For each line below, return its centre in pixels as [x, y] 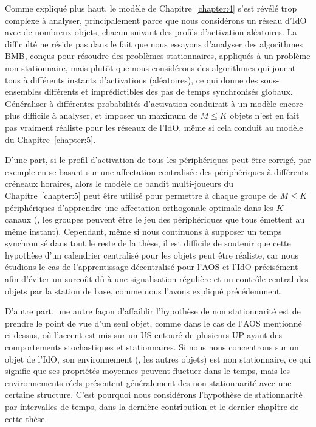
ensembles [23, 92]
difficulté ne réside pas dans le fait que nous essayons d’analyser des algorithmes [154, 43]
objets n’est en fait [265, 115]
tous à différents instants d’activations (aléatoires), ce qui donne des [132, 79]
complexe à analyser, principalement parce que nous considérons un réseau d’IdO [156, 20]
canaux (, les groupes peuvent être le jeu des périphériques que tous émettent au [155, 219]
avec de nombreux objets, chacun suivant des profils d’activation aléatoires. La [151, 32]
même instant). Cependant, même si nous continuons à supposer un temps [143, 231]
